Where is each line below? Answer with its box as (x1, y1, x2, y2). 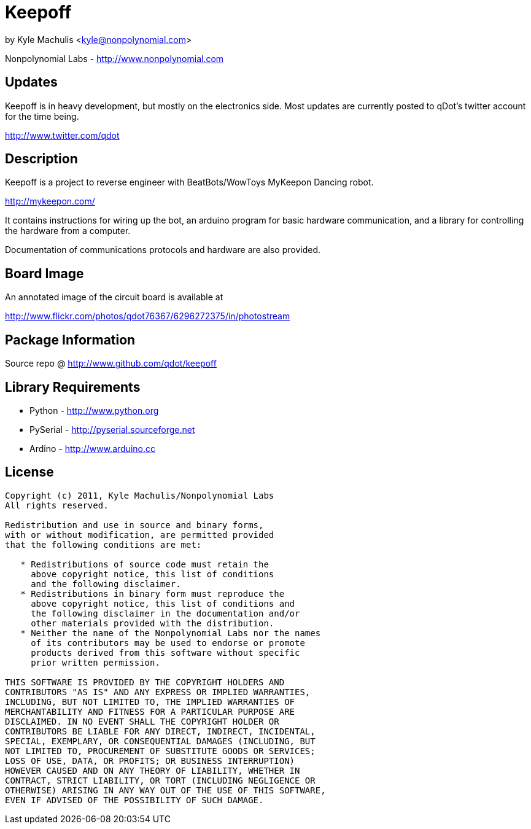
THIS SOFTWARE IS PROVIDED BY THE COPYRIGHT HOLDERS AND (5, 677, 285, 687)
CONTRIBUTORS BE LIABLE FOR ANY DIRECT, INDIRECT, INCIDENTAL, (5, 726, 316, 736)
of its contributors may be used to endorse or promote (31, 637, 305, 648)
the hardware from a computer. (5, 225, 131, 236)
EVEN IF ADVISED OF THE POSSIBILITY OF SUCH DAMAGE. (5, 795, 264, 805)
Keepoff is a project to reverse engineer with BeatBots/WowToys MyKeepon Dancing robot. (5, 177, 374, 188)
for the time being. (5, 111, 79, 122)
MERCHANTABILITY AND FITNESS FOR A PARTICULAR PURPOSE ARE (5, 706, 295, 717)
